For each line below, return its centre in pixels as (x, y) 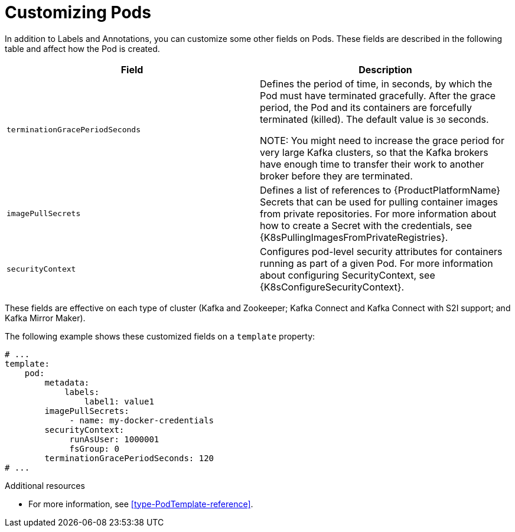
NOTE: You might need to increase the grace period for (382, 140)
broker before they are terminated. (336, 176)
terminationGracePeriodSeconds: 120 (129, 458)
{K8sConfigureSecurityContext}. (332, 287)
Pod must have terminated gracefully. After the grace (378, 95)
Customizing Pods (78, 12)
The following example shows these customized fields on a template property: (160, 336)
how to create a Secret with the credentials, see (366, 225)
